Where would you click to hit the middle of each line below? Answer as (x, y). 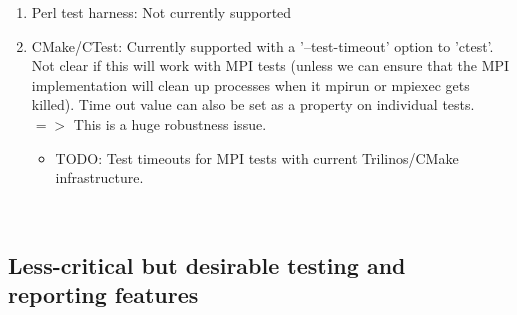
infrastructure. (99, 177)
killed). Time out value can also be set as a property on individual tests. (253, 104)
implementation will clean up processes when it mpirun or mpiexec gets (250, 84)
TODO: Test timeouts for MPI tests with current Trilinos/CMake (257, 157)
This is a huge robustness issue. (170, 123)
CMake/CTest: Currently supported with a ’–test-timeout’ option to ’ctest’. (262, 45)
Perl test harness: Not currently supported (161, 12)
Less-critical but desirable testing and (207, 264)
